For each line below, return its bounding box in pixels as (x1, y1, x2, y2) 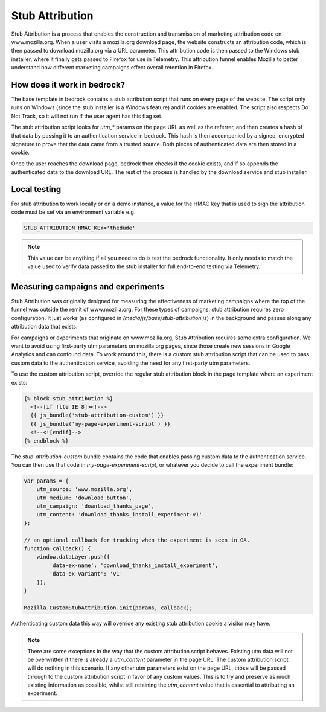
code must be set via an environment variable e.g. (11, 208, 136, 216)
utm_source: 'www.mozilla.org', (36, 486, 133, 493)
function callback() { (24, 545, 91, 552)
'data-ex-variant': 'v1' (49, 571, 123, 577)
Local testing (11, 184, 62, 194)
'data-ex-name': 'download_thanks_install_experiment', (49, 562, 219, 569)
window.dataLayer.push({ (36, 553, 110, 560)
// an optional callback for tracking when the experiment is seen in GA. (24, 536, 251, 544)
